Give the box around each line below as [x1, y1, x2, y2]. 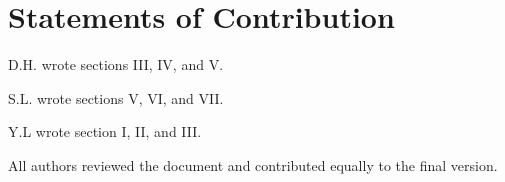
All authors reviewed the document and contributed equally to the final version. [8, 154, 498, 175]
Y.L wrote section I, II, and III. [8, 121, 202, 142]
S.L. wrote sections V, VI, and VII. [8, 87, 224, 108]
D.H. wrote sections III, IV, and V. [8, 54, 224, 75]
